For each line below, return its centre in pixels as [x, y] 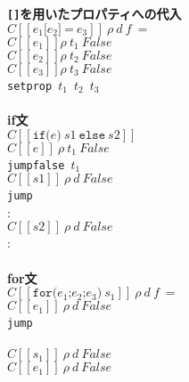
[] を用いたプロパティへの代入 [94, 13]
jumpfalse [36, 165]
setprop [30, 86]
